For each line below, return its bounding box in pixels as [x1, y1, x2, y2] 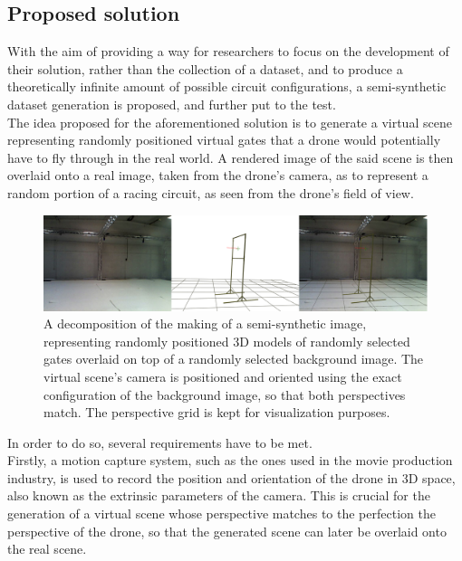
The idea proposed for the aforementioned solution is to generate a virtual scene [7, 112, 452, 131]
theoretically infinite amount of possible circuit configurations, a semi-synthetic [7, 77, 447, 96]
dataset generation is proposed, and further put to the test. [7, 94, 336, 113]
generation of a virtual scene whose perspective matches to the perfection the [7, 504, 436, 523]
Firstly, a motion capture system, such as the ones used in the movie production [7, 451, 453, 470]
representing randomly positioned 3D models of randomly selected [43, 331, 410, 350]
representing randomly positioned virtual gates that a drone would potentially [7, 130, 441, 149]
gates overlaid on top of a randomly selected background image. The [43, 349, 424, 368]
